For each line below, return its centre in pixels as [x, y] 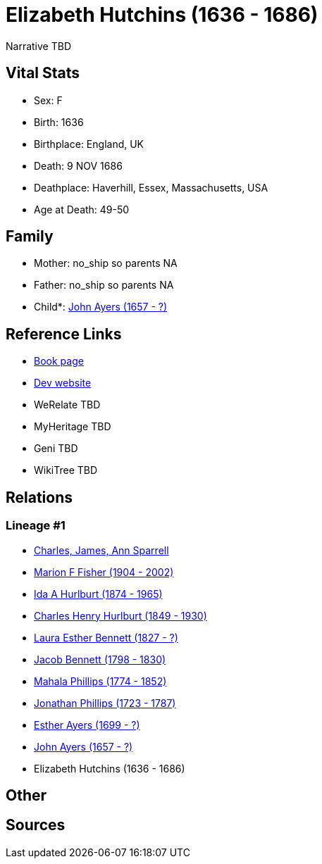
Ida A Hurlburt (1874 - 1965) [98, 594]
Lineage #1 [36, 526]
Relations [39, 497]
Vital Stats [43, 73]
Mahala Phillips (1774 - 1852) [100, 681]
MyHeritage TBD [73, 427]
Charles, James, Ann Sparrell [101, 550]
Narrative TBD [38, 46]
